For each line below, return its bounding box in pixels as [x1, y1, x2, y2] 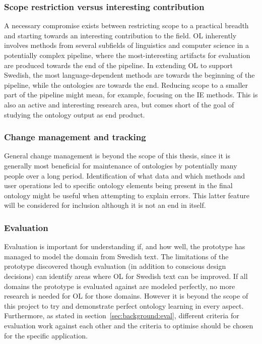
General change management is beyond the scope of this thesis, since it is [4, 150, 231, 161]
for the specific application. [4, 330, 88, 340]
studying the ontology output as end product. [4, 109, 145, 120]
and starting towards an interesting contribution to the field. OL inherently [4, 30, 237, 40]
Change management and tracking [4, 131, 146, 143]
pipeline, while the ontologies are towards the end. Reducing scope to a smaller [4, 79, 248, 90]
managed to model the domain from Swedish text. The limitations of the [4, 251, 229, 261]
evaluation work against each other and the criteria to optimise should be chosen [4, 320, 253, 330]
